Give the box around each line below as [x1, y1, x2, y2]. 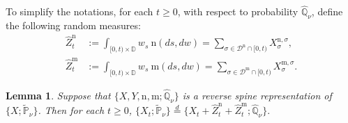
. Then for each [38, 103, 105, 117]
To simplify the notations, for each [6, 4, 153, 19]
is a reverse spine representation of [182, 88, 332, 102]
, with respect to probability [177, 4, 298, 19]
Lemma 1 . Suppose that [6, 88, 111, 102]
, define [311, 4, 343, 19]
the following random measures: [6, 18, 141, 33]
